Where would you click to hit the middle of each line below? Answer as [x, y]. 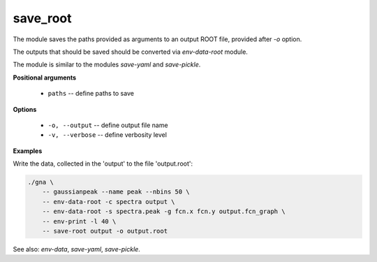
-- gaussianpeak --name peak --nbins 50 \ [116, 192]
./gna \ [40, 182]
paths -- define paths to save [91, 94]
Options [25, 109]
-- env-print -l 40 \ [79, 221]
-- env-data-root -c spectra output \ [109, 202]
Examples [28, 151]
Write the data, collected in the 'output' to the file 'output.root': [103, 163]
